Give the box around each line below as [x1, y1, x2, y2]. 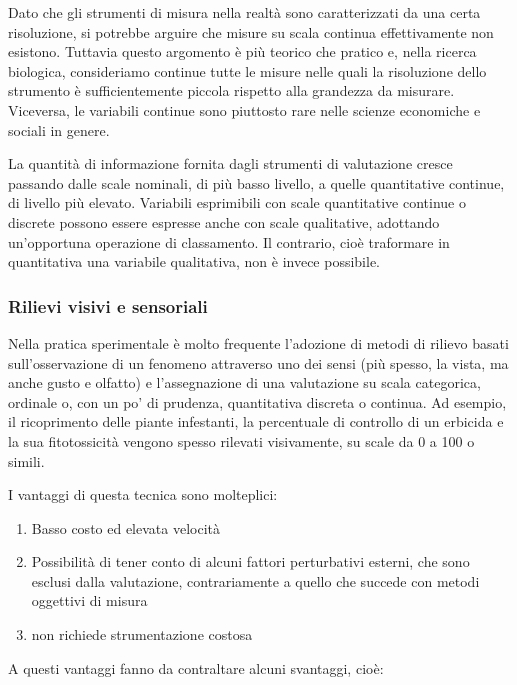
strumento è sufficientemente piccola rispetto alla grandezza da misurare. [8, 80, 455, 101]
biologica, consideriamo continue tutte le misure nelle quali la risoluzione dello [8, 60, 487, 81]
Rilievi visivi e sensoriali [8, 293, 208, 318]
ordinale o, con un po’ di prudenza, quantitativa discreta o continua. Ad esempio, [8, 391, 507, 412]
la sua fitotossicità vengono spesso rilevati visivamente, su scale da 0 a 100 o [8, 430, 475, 451]
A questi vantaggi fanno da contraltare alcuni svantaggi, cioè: [8, 657, 384, 678]
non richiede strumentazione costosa [31, 624, 253, 645]
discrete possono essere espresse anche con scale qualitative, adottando [8, 211, 440, 232]
